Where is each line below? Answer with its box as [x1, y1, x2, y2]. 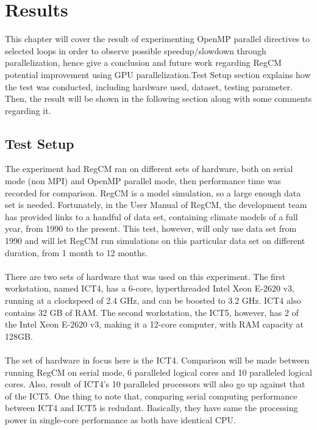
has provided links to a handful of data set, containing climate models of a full [5, 210, 298, 223]
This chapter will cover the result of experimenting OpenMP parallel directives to [5, 32, 310, 45]
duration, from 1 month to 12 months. [5, 246, 148, 259]
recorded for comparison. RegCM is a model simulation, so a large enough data [5, 186, 301, 199]
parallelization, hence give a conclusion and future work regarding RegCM [5, 56, 282, 69]
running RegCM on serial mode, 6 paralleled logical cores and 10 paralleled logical [5, 365, 312, 378]
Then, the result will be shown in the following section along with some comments [5, 92, 312, 105]
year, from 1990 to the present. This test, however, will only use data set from [5, 222, 297, 235]
